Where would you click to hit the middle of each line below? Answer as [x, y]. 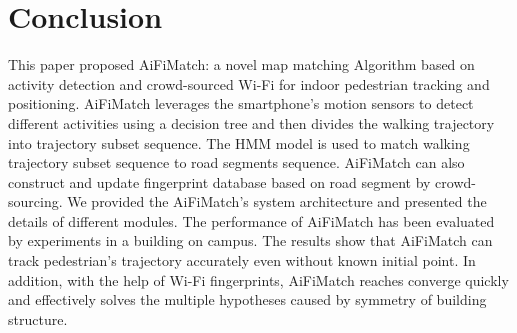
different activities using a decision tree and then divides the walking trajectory [251, 122]
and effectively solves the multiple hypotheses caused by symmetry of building [247, 299]
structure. [38, 318]
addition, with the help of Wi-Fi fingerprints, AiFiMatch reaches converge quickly [258, 279]
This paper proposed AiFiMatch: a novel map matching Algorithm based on [241, 64]
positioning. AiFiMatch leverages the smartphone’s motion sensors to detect [241, 103]
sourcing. [35, 201]
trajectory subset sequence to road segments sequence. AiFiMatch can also [236, 162]
